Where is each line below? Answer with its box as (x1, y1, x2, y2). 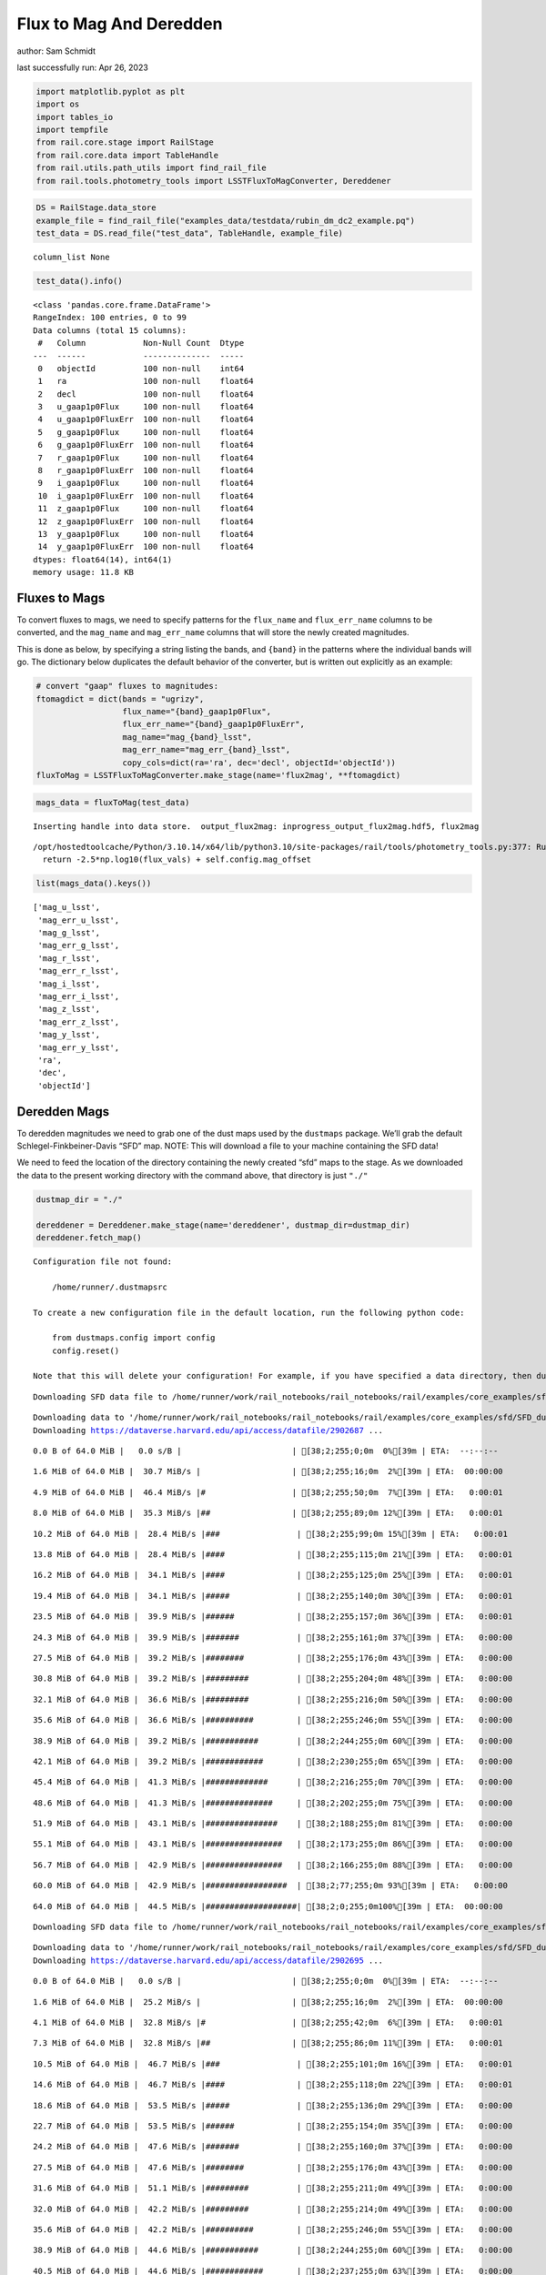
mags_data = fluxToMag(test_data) (35, 797, 190, 807)
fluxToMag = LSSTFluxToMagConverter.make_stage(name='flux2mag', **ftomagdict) (35, 770, 401, 780)
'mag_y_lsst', (37, 1029, 101, 1040)
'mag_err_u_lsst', (37, 915, 120, 925)
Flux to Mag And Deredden (16, 14, 223, 34)
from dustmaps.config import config (51, 1333, 216, 1343)
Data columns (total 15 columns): (33, 325, 187, 336)
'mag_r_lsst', (37, 953, 101, 964)
